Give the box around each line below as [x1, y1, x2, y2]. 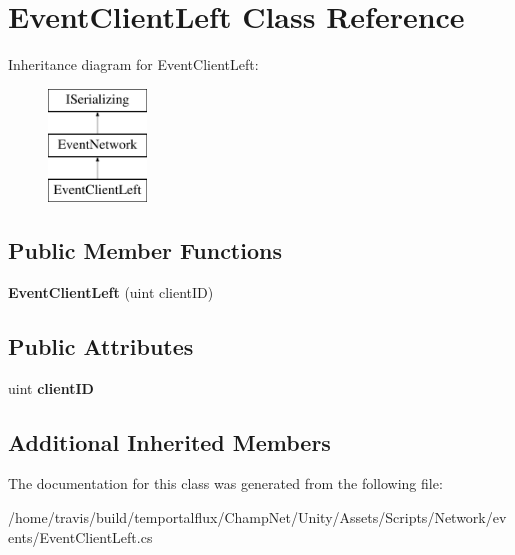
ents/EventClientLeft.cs [8, 526, 153, 547]
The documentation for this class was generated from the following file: [8, 473, 443, 494]
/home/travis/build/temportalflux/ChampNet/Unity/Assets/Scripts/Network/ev [8, 507, 507, 528]
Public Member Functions [8, 235, 282, 266]
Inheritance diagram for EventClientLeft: [8, 54, 259, 75]
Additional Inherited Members [8, 426, 331, 457]
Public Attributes [8, 330, 194, 361]
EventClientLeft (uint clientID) [8, 281, 214, 302]
